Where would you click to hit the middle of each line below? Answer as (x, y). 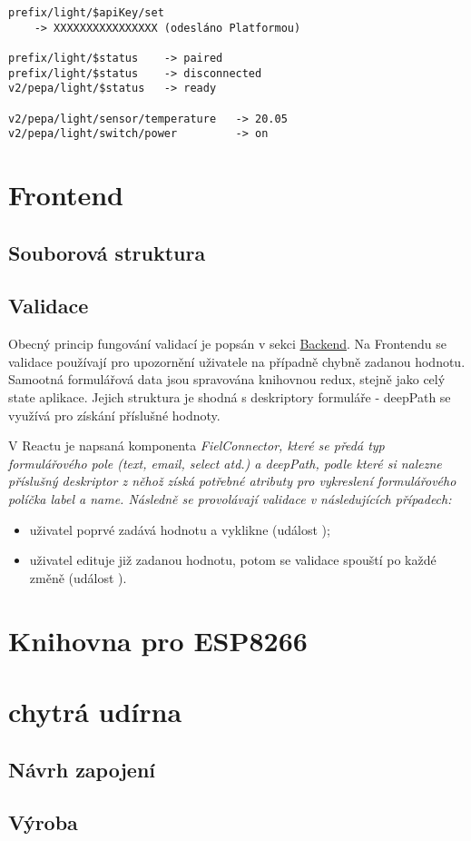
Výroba (43, 822)
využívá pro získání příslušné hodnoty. (114, 415)
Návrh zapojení (82, 769)
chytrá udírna (95, 711)
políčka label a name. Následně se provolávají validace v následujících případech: (230, 499)
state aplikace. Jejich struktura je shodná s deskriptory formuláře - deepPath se (230, 397)
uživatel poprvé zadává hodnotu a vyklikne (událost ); (180, 529)
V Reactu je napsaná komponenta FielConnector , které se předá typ (196, 445)
